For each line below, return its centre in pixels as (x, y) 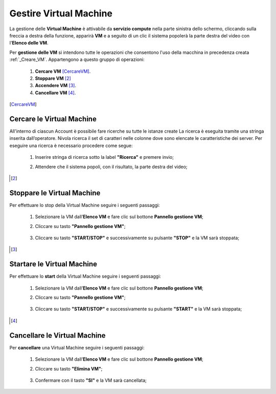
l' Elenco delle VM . (29, 43)
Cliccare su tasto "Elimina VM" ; (69, 368)
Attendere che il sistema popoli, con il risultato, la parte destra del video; (111, 167)
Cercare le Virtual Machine (53, 119)
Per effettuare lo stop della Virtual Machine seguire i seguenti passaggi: (85, 205)
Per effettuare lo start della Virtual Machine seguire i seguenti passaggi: (85, 276)
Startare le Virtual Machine (53, 264)
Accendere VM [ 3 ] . (56, 86)
